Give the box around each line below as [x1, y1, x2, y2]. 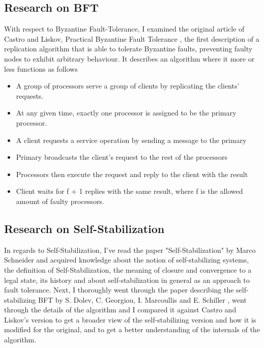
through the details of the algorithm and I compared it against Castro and [4, 304, 237, 315]
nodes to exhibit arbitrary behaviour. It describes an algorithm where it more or [4, 53, 255, 64]
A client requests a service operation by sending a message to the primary [16, 134, 247, 145]
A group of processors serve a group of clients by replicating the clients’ [16, 80, 240, 91]
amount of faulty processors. [16, 195, 104, 206]
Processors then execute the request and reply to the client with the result [16, 168, 248, 179]
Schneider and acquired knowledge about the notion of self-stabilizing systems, [4, 254, 249, 265]
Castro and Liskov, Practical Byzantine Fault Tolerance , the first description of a [4, 33, 259, 44]
